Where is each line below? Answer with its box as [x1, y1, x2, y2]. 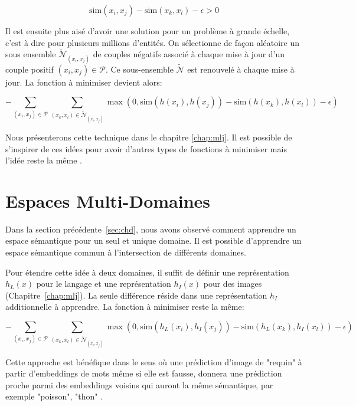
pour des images [203, 277, 262, 290]
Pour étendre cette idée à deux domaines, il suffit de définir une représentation [5, 266, 289, 278]
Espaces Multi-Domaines [5, 188, 211, 212]
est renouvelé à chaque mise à [187, 63, 295, 75]
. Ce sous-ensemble [105, 63, 174, 75]
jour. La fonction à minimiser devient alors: [5, 76, 162, 88]
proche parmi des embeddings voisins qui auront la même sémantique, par [5, 378, 273, 391]
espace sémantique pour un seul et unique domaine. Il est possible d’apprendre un [5, 234, 302, 247]
